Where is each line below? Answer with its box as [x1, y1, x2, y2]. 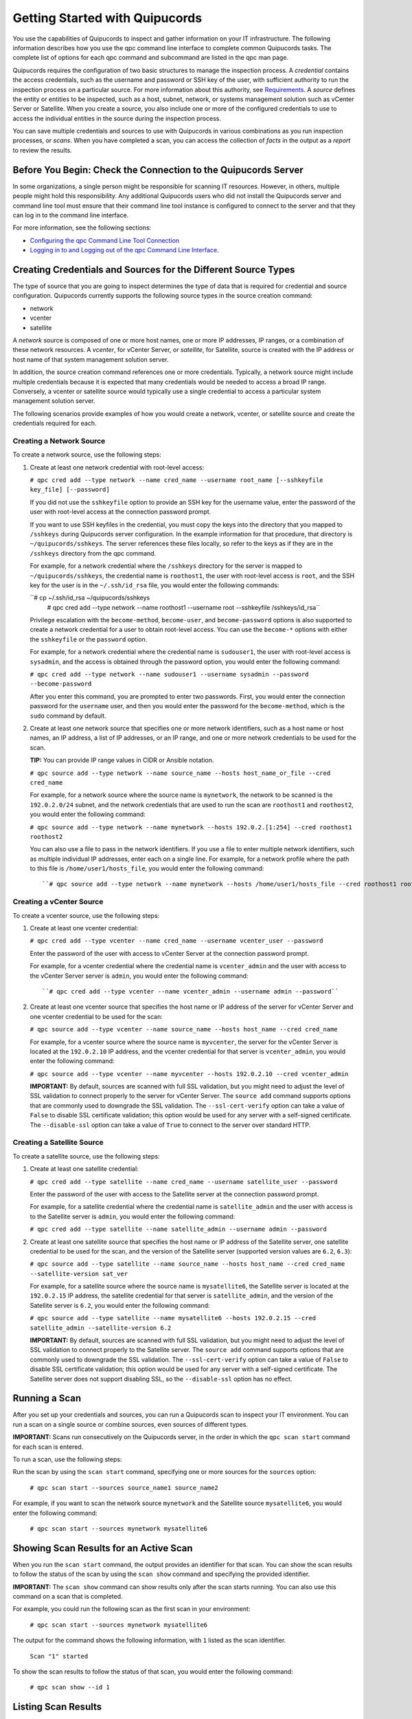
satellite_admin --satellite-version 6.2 [30, 1324, 172, 1332]
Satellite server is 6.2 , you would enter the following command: [30, 1301, 210, 1309]
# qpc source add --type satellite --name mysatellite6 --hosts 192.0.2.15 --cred [30, 1314, 316, 1322]
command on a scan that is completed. [12, 1592, 123, 1601]
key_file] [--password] [30, 485, 110, 494]
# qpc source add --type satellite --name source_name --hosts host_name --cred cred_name [30, 1260, 345, 1268]
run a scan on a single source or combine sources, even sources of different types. [12, 1420, 249, 1428]
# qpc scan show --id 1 [30, 1683, 110, 1691]
